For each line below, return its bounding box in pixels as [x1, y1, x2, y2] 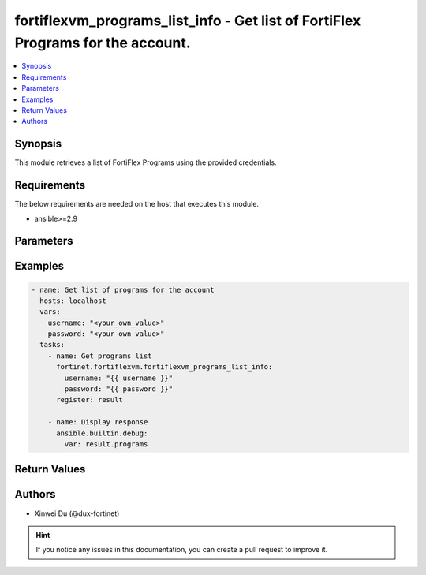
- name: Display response [47, 418, 148, 427]
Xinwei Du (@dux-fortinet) [34, 509, 120, 518]
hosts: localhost [39, 296, 106, 305]
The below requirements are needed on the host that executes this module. [14, 200, 260, 209]
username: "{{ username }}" [64, 373, 174, 383]
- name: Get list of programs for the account [31, 285, 215, 294]
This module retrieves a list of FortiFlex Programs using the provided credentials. [14, 158, 277, 167]
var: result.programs [64, 439, 148, 449]
